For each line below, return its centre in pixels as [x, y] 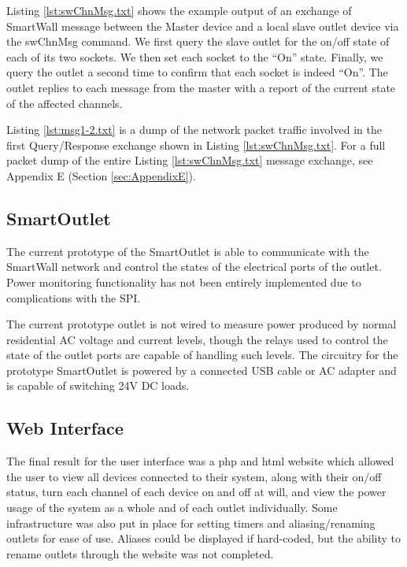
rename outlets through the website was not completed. [140, 553]
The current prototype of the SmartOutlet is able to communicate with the [188, 251]
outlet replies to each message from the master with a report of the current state [201, 87]
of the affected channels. [65, 103]
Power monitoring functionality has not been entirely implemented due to [184, 282]
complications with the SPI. [74, 297]
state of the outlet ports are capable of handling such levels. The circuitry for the [202, 355]
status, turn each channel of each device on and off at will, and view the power [196, 492]
